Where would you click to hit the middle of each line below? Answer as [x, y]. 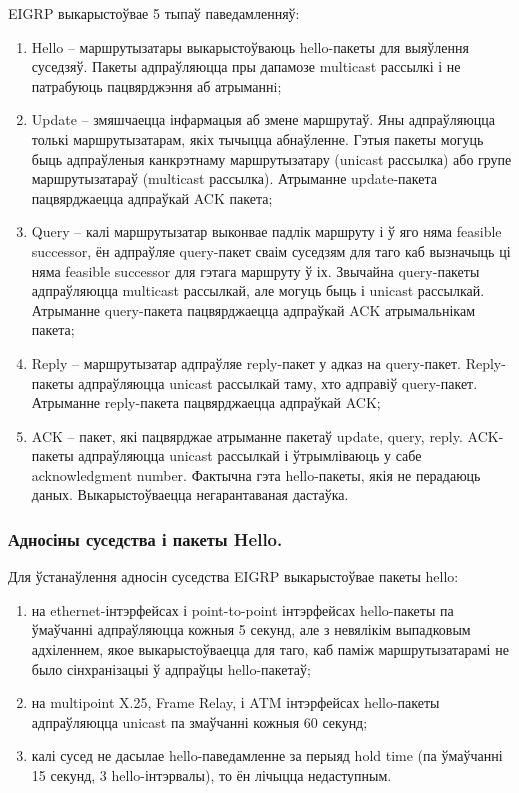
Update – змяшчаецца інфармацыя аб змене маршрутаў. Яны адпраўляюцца [263, 119]
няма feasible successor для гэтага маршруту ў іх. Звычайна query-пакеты [255, 270]
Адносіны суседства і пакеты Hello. [145, 538]
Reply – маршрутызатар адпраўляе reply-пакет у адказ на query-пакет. [246, 362]
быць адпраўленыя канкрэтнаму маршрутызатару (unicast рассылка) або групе [271, 158]
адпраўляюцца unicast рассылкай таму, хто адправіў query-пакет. [278, 382]
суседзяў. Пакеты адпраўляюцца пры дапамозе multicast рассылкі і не [246, 66]
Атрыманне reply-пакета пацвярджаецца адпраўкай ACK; [206, 402]
